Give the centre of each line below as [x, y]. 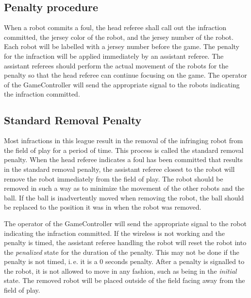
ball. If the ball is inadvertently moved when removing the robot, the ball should [124, 197]
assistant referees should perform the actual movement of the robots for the [116, 65]
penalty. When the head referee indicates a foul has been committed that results [123, 159]
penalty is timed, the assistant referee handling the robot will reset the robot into [125, 242]
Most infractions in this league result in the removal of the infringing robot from [124, 141]
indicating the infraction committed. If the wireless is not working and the [114, 233]
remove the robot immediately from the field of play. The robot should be [114, 178]
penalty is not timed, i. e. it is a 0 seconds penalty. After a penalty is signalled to [124, 261]
